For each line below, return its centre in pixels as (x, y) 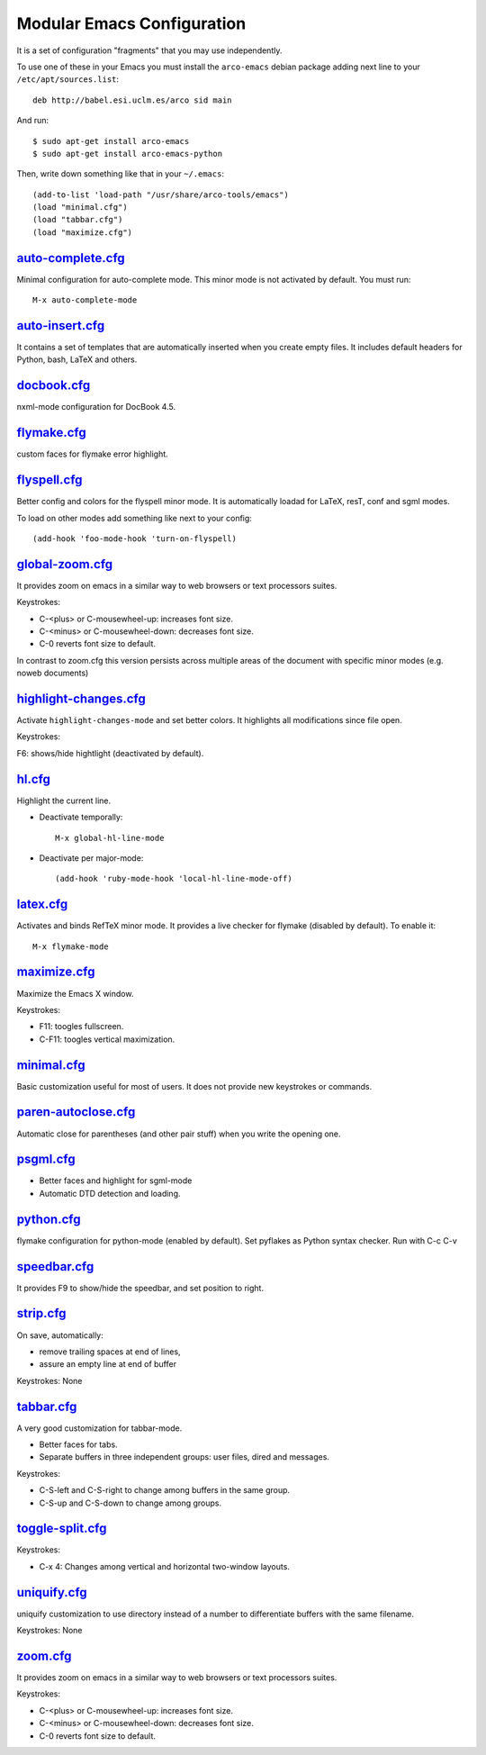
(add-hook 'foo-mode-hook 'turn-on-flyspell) (135, 538)
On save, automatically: (60, 1335)
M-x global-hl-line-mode (110, 838)
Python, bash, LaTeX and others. (77, 359)
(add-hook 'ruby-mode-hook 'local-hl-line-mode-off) (174, 879)
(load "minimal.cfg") (80, 208)
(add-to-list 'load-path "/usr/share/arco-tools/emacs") (161, 194)
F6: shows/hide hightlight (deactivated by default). (110, 753)
